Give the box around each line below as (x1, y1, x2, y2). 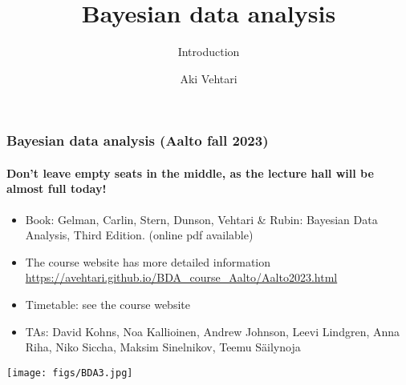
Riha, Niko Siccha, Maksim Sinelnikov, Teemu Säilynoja (25, 339, 301, 355)
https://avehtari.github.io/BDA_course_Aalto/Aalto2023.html (25, 269, 338, 286)
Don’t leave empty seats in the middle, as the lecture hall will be (6, 164, 374, 181)
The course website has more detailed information (25, 253, 271, 270)
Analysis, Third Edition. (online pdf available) (25, 227, 254, 243)
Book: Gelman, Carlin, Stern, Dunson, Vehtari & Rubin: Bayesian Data (25, 211, 378, 227)
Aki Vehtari (180, 70, 238, 86)
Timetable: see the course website (25, 296, 190, 312)
